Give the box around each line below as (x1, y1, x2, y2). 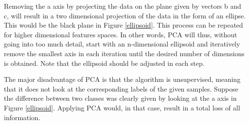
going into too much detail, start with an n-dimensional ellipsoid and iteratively (4, 39, 240, 49)
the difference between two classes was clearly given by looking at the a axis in (4, 93, 237, 103)
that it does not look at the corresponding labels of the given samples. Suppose (4, 83, 238, 93)
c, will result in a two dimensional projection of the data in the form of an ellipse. (4, 10, 246, 20)
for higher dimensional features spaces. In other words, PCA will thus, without (4, 29, 237, 39)
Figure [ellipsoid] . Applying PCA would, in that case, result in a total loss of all (4, 102, 240, 112)
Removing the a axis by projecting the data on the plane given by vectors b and (4, 1, 241, 11)
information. (4, 112, 41, 122)
